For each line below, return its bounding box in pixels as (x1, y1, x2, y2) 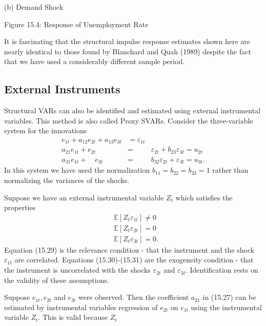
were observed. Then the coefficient (78, 292, 189, 302)
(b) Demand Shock (4, 2, 64, 12)
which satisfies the (175, 192, 233, 202)
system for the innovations (4, 125, 87, 136)
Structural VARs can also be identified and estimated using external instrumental (4, 105, 261, 116)
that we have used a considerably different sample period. (4, 56, 185, 67)
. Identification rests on (185, 264, 258, 275)
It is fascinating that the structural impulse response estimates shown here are (4, 36, 250, 47)
